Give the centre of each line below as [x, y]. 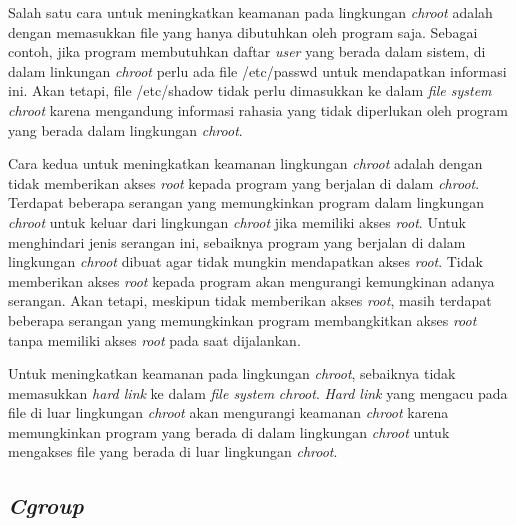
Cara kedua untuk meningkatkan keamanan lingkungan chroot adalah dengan [245, 163]
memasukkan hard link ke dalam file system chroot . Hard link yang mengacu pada [258, 392]
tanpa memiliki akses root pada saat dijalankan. [154, 339]
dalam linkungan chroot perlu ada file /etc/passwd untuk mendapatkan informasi [257, 70]
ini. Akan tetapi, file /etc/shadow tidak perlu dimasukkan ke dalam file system [250, 90]
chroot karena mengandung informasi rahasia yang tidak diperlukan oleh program [258, 109]
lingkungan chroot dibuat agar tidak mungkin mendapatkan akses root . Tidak [245, 261]
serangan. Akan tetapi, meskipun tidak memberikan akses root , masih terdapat [250, 300]
